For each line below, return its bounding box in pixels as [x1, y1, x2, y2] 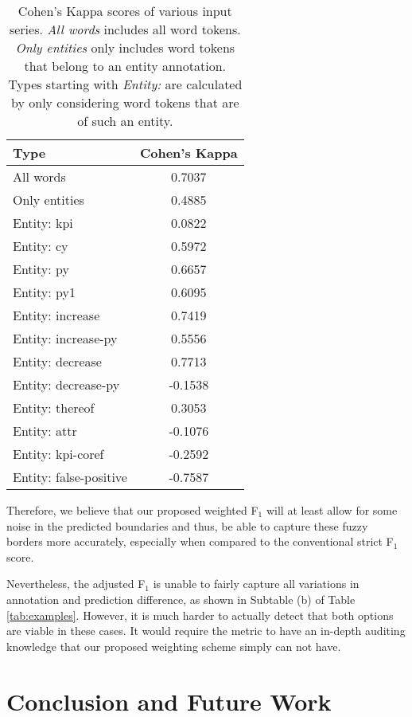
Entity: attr [13, 421, 77, 440]
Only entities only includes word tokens [15, 38, 235, 57]
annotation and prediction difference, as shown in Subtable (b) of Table [6, 590, 356, 607]
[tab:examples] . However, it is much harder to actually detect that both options [6, 606, 394, 623]
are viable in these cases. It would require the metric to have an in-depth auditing [6, 622, 406, 639]
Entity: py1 [13, 283, 76, 301]
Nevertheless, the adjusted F [6, 575, 146, 592]
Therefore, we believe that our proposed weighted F [6, 502, 258, 518]
